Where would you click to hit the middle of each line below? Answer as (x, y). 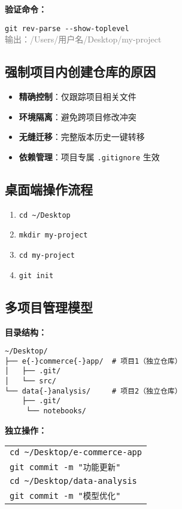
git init (36, 275)
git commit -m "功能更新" (65, 467)
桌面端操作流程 (49, 189)
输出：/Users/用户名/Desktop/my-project (83, 39)
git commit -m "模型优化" (65, 496)
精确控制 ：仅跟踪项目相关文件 (78, 97)
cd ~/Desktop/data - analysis (73, 481)
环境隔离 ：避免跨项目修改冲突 (78, 116)
